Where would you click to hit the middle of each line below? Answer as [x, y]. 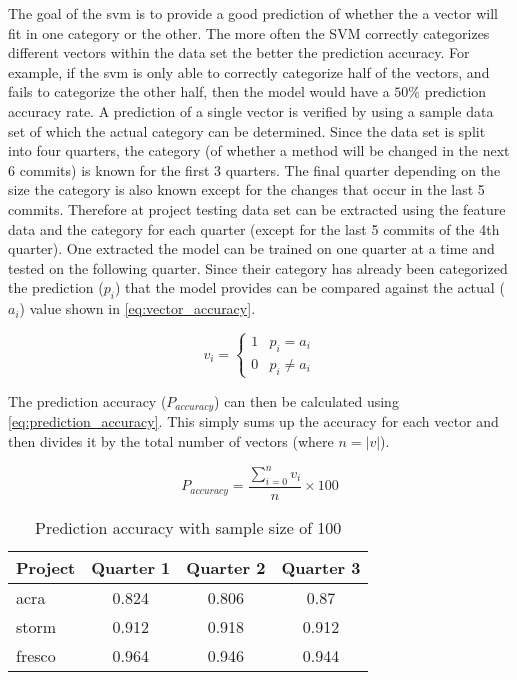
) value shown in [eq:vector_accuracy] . [137, 308]
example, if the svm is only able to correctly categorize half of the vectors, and [249, 71]
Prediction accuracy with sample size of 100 [188, 527]
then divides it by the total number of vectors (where [171, 440]
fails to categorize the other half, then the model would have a [199, 91]
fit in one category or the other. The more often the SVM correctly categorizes [249, 32]
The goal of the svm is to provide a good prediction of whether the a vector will [253, 13]
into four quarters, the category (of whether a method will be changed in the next [259, 150]
